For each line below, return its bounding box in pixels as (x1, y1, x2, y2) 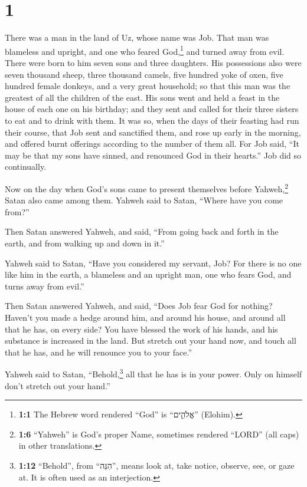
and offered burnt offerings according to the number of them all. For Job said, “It (5, 137, 299, 150)
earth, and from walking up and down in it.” (5, 236, 165, 249)
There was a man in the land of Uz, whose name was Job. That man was (5, 31, 269, 44)
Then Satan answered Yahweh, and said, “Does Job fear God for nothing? (5, 300, 273, 312)
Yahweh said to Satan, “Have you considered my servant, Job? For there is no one (5, 256, 302, 269)
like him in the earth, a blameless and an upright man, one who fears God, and (5, 268, 292, 281)
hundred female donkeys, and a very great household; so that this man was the (5, 80, 290, 92)
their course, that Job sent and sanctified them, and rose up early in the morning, (5, 126, 301, 138)
